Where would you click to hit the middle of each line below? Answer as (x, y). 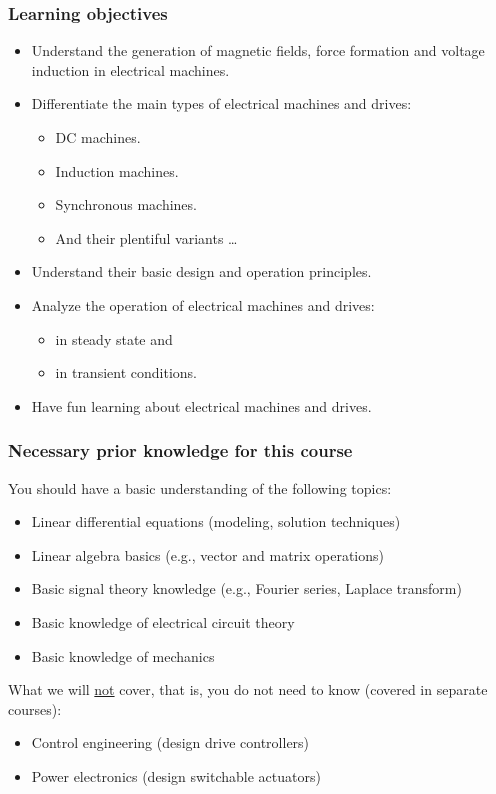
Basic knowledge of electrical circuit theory (163, 621)
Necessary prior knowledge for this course (180, 450)
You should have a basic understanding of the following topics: (200, 487)
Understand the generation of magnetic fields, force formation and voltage (258, 50)
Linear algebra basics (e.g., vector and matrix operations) (207, 554)
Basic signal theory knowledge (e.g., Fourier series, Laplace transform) (246, 588)
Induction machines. (117, 170)
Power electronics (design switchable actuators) (176, 775)
